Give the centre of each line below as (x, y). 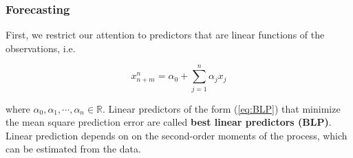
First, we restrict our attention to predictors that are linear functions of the (165, 35)
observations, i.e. (41, 48)
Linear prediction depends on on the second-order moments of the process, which (176, 135)
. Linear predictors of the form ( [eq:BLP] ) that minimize (222, 108)
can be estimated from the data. (73, 149)
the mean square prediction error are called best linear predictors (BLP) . (169, 122)
